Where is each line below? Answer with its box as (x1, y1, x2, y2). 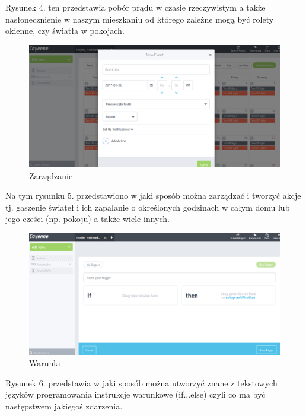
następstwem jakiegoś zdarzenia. (5, 399, 123, 412)
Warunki (29, 357, 60, 369)
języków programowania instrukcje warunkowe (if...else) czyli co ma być (5, 388, 266, 401)
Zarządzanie (29, 169, 73, 182)
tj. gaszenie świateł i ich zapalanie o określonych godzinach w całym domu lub (5, 201, 290, 213)
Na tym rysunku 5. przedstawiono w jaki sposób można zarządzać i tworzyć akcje (5, 189, 301, 202)
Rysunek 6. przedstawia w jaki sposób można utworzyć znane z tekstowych (5, 376, 278, 389)
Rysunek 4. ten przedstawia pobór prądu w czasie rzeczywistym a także (5, 1, 266, 13)
